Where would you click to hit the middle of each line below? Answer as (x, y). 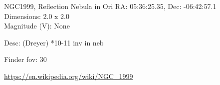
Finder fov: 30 (25, 59)
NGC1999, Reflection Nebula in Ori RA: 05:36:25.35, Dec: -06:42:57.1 (110, 6)
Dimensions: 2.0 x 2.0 (37, 16)
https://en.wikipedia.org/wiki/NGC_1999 (69, 76)
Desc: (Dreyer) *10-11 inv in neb (54, 42)
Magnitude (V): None (37, 26)
